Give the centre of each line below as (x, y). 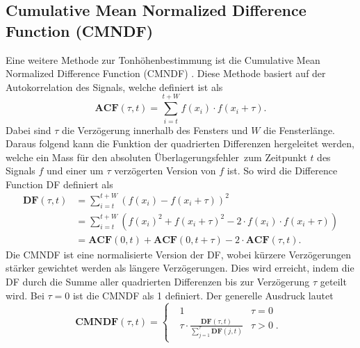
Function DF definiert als (59, 184)
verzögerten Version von (165, 171)
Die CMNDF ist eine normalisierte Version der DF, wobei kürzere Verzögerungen (178, 254)
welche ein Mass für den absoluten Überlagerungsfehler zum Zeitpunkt (156, 157)
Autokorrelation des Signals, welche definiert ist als (114, 86)
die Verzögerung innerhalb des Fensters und (155, 130)
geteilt (333, 282)
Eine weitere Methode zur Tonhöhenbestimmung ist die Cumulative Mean (163, 59)
